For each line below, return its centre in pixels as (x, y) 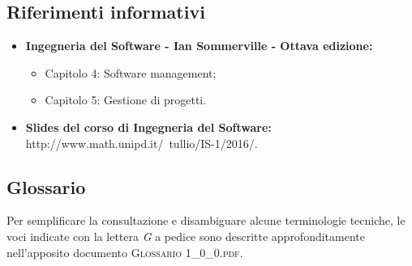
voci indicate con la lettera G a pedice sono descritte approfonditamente (186, 236)
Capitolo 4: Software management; (131, 72)
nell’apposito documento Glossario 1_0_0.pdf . (125, 252)
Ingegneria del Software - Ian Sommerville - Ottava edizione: (199, 46)
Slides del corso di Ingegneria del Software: (148, 127)
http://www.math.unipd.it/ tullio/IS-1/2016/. (142, 143)
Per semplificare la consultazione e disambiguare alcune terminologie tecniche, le (206, 220)
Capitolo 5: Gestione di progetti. (126, 100)
